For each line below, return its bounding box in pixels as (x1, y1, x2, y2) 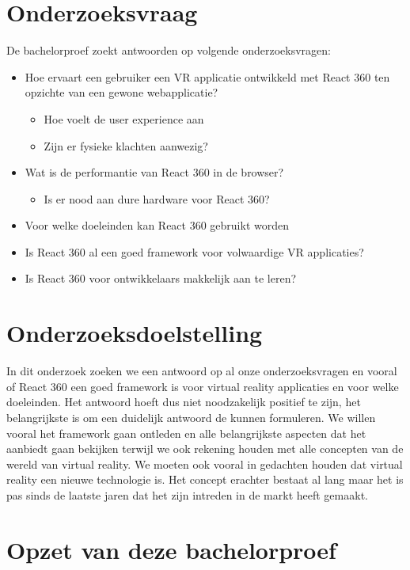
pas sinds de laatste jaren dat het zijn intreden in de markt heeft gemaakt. (6, 486, 368, 503)
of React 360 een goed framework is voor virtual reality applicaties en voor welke (6, 378, 399, 394)
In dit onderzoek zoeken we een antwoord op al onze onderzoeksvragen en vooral (6, 363, 397, 379)
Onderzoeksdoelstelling (6, 317, 263, 349)
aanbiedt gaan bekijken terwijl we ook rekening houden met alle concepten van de (6, 440, 404, 457)
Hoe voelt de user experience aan (44, 110, 204, 127)
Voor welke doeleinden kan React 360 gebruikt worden (25, 217, 289, 234)
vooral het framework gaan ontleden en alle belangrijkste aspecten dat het (6, 424, 366, 441)
